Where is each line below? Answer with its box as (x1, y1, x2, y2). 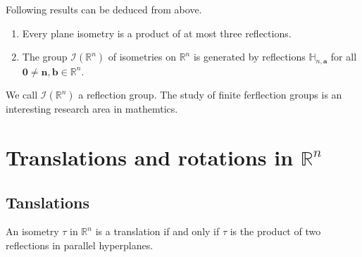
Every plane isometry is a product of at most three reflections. (22, 25, 292, 40)
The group (22, 49, 68, 64)
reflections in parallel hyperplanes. (6, 238, 154, 252)
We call (6, 87, 38, 102)
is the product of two (230, 224, 321, 239)
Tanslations (6, 191, 90, 213)
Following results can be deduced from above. (6, 2, 202, 16)
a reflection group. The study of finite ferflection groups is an (78, 87, 342, 102)
